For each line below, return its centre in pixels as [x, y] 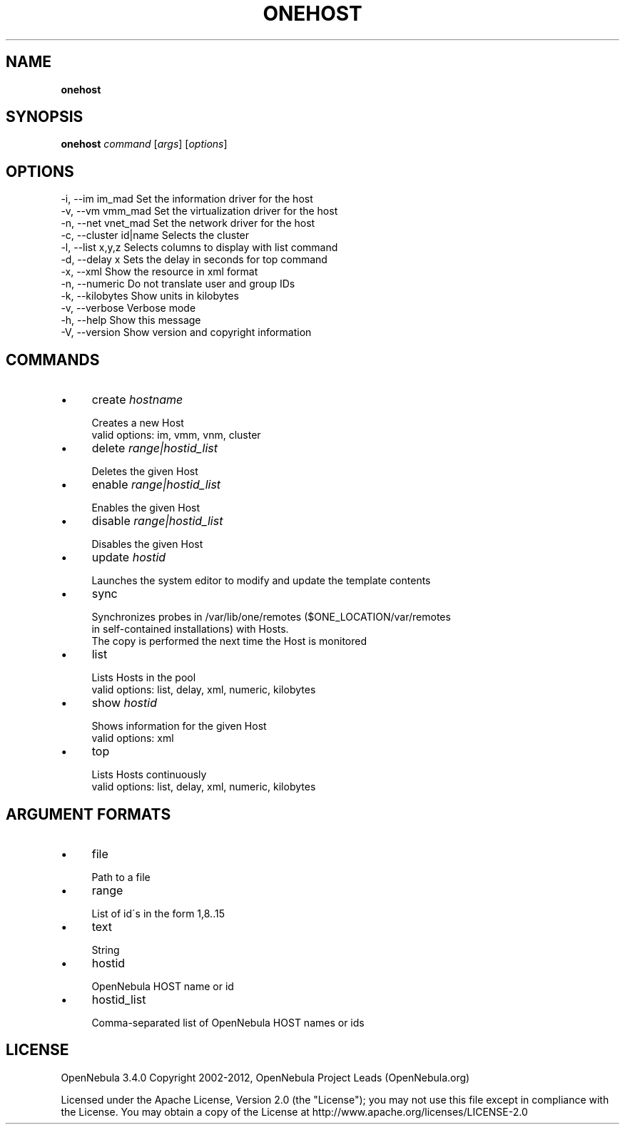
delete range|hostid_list [155, 448]
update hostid [129, 558]
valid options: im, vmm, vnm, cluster [176, 435]
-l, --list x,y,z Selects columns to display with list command [199, 248]
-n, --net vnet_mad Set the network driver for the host [188, 223]
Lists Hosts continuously [149, 775]
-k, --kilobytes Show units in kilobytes [150, 296]
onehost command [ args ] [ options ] [144, 144]
